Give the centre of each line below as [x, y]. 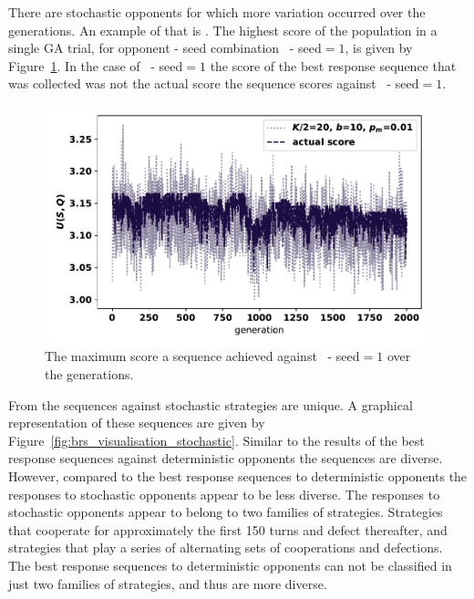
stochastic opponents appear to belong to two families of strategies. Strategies [226, 512]
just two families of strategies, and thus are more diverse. [168, 583]
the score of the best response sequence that [333, 65]
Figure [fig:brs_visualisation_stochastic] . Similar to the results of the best [216, 440]
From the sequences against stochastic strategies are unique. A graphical [211, 404]
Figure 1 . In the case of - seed [96, 65]
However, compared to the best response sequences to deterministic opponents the [238, 476]
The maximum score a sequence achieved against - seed [202, 356]
